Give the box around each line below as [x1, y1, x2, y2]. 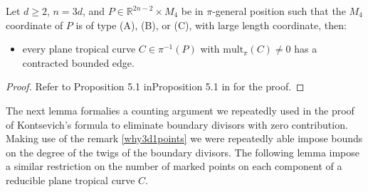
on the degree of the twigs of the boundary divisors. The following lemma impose [6, 144, 360, 159]
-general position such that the [212, 4, 346, 18]
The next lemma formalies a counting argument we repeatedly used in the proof [6, 102, 354, 117]
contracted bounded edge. [22, 55, 135, 70]
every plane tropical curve [22, 41, 136, 56]
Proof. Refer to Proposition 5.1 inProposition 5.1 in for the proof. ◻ [6, 79, 305, 94]
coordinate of [6, 17, 63, 32]
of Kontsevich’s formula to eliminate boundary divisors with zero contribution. [6, 117, 348, 132]
